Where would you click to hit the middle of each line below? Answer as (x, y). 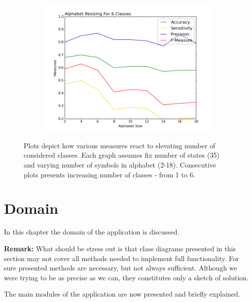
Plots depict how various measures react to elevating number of (120, 145)
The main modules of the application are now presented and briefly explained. (122, 294)
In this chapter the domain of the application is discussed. (92, 232)
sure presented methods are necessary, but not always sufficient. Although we (121, 268)
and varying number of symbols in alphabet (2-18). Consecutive (120, 165)
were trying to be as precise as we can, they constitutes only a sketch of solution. (126, 277)
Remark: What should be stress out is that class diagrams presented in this (120, 248)
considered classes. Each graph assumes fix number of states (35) (122, 155)
